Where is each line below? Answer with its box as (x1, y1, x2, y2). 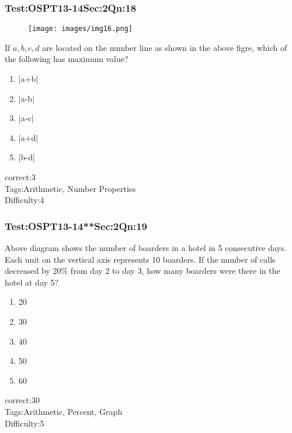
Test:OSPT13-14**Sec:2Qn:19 (5, 218, 148, 233)
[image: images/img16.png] (28, 25, 133, 33)
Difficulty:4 (5, 194, 44, 206)
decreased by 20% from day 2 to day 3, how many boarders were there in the (5, 264, 280, 277)
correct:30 (5, 394, 40, 406)
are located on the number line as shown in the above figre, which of (42, 41, 287, 53)
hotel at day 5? (5, 276, 59, 288)
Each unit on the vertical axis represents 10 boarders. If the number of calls (5, 253, 276, 265)
